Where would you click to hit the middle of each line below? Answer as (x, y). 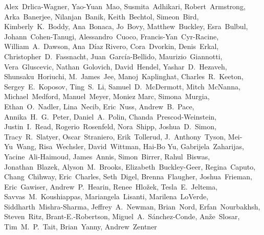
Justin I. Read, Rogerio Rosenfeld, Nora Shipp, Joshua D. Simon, (110, 126)
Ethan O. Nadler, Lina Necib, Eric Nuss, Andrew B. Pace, (99, 106)
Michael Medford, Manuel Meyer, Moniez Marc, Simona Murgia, (107, 96)
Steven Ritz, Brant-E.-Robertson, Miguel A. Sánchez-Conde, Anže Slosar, (122, 216)
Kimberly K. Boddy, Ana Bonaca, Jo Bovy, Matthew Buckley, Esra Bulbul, (126, 26)
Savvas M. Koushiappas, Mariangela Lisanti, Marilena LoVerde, (106, 196)
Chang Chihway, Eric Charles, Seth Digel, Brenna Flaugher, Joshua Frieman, (128, 177)
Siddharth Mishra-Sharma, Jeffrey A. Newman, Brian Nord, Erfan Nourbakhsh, (132, 206)
